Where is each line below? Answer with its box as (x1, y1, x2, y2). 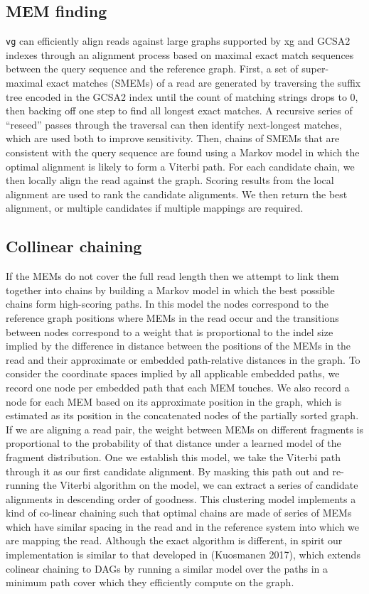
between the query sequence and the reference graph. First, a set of (6, 61, 299, 76)
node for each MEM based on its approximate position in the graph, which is (6, 394, 342, 409)
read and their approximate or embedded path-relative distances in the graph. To (6, 352, 360, 367)
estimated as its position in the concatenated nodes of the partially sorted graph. (6, 408, 359, 423)
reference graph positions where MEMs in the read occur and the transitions (6, 310, 339, 325)
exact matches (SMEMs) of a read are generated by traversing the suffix (46, 75, 361, 90)
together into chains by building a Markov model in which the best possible (6, 282, 335, 297)
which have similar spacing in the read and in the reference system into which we (6, 519, 360, 534)
